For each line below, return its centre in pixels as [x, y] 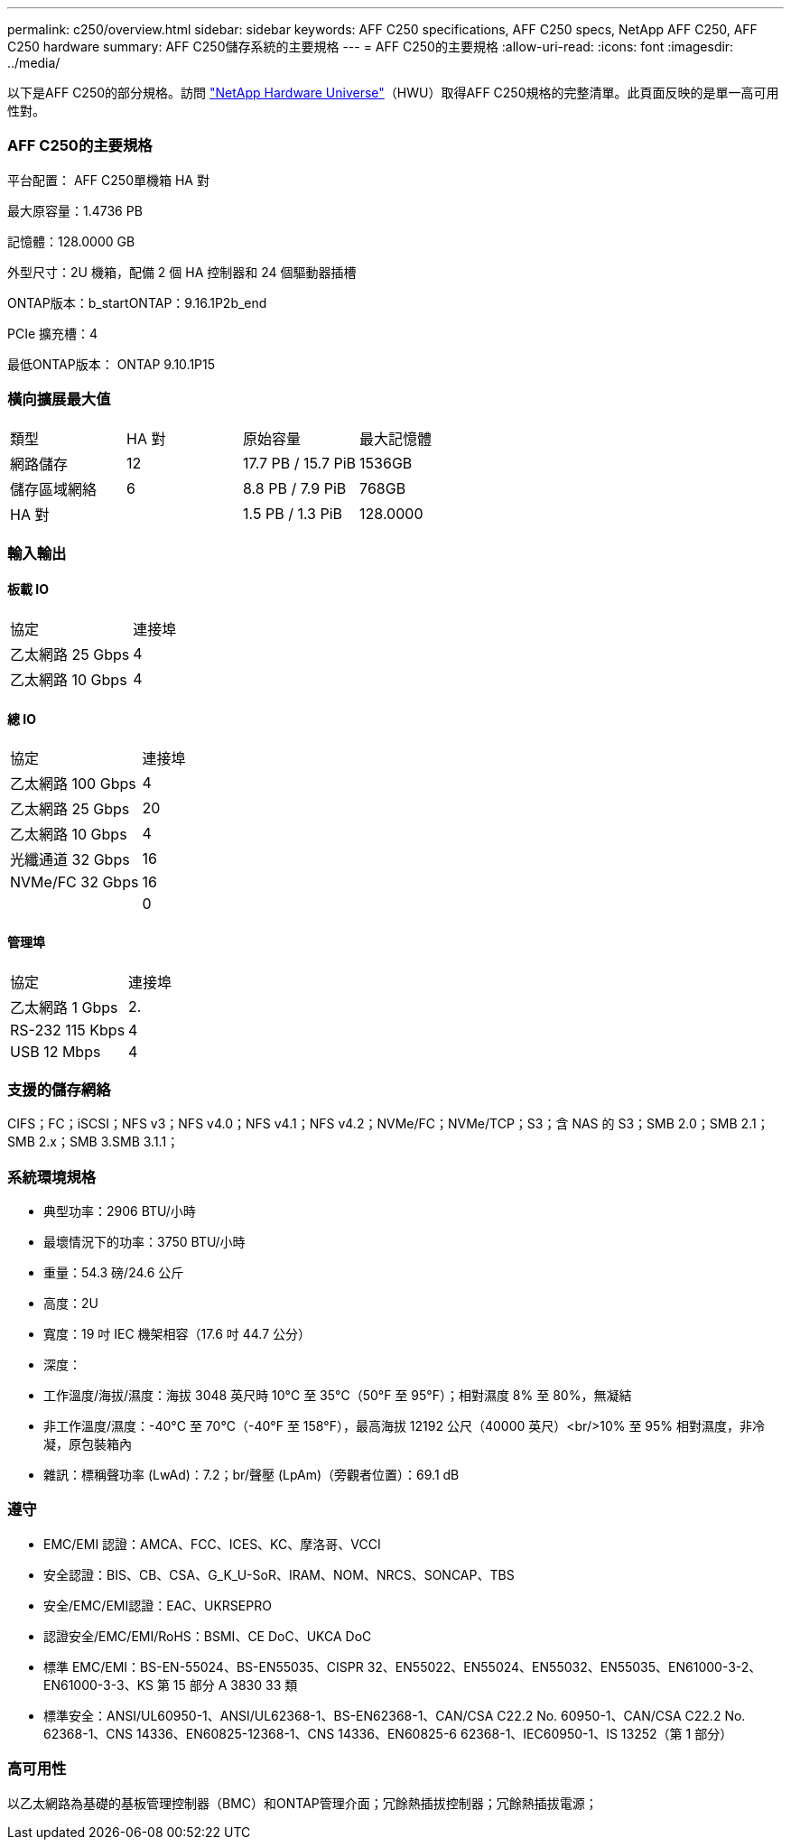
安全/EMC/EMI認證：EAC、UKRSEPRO [158, 1605]
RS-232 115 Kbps [68, 1030]
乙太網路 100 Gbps [73, 784]
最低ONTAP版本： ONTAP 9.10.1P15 [112, 364]
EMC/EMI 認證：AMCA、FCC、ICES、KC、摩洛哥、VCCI [212, 1544]
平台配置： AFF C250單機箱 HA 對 [108, 180]
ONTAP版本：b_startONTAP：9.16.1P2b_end [137, 302]
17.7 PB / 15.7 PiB [300, 463]
